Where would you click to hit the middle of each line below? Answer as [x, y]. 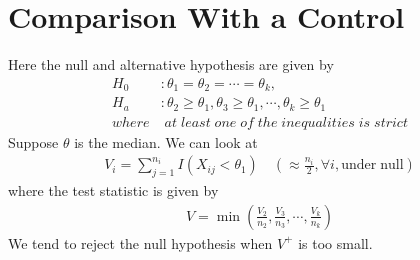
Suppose [33, 141]
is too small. [335, 242]
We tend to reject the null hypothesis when [140, 242]
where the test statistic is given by [113, 190]
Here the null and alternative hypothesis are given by [171, 64]
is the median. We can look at [166, 141]
